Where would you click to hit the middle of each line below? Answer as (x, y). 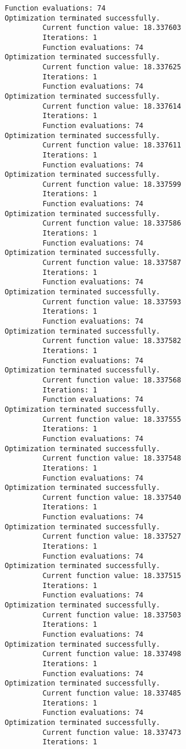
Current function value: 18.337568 (112, 380)
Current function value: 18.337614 (112, 106)
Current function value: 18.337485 (112, 693)
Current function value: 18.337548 (112, 459)
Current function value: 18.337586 (112, 224)
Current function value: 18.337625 (112, 67)
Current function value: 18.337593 (112, 302)
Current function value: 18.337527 (112, 537)
